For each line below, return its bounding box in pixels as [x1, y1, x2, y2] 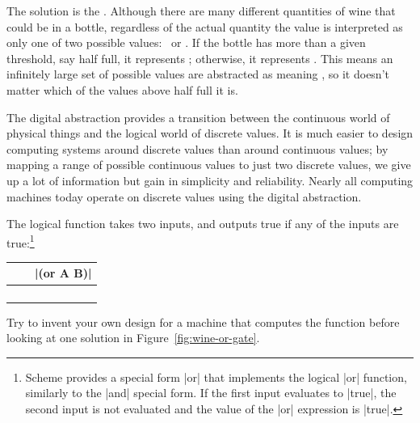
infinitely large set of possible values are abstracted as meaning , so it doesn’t [6, 66, 389, 82]
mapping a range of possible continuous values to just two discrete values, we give [6, 156, 411, 173]
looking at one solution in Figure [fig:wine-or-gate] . [6, 329, 260, 346]
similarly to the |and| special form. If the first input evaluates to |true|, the [25, 384, 397, 401]
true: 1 [6, 231, 35, 251]
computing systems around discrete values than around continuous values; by [6, 140, 388, 157]
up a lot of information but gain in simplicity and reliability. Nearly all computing [6, 171, 414, 188]
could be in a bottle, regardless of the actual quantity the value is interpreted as [6, 18, 403, 35]
